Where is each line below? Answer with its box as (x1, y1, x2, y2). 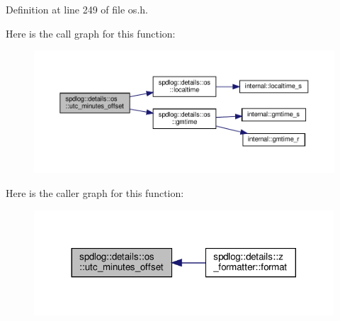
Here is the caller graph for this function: (6, 185, 184, 200)
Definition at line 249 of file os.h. (6, 2, 148, 16)
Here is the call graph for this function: (6, 26, 176, 40)
